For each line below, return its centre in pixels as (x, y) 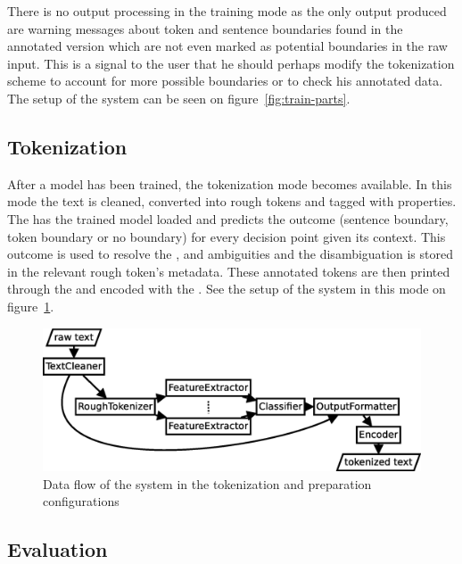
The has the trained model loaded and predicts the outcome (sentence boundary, (228, 218)
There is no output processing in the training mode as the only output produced (227, 11)
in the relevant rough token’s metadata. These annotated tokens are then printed (229, 271)
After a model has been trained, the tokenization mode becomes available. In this (230, 183)
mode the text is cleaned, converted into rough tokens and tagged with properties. (232, 201)
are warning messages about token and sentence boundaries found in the (205, 28)
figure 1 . (31, 306)
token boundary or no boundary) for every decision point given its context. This (227, 236)
